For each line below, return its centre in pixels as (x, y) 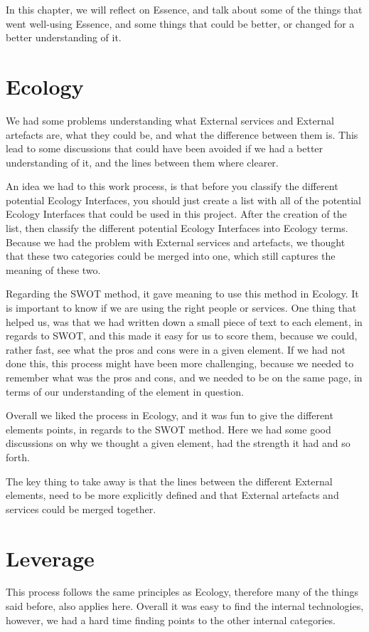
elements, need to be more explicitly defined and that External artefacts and (172, 495)
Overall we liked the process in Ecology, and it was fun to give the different (170, 415)
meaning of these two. (53, 269)
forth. (18, 457)
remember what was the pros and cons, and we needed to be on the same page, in (184, 377)
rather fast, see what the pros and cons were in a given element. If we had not (176, 349)
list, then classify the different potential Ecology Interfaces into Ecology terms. (177, 228)
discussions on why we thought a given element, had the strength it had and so (178, 443)
